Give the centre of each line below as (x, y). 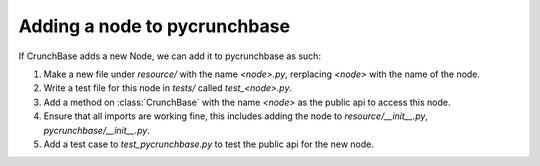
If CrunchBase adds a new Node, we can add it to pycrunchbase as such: (170, 56)
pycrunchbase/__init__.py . (96, 130)
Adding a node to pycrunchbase (154, 26)
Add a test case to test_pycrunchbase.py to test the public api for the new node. (208, 144)
